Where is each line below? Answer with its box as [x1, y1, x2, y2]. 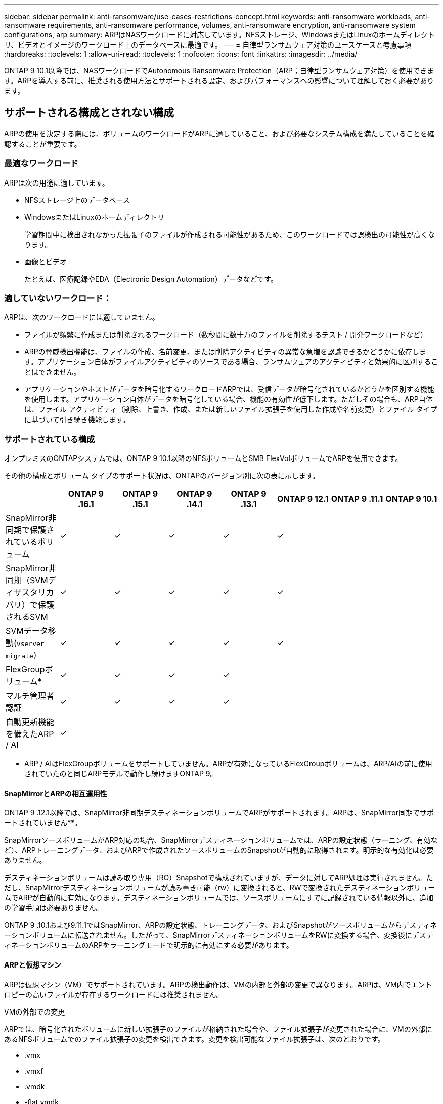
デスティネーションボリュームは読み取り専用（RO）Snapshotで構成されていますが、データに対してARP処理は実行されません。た [4, 873, 433, 882]
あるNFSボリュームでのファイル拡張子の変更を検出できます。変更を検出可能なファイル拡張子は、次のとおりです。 [4, 1034, 385, 1043]
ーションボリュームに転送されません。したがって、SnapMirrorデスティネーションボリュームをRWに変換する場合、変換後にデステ [4, 931, 433, 940]
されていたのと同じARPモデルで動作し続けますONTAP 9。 [24, 769, 217, 778]
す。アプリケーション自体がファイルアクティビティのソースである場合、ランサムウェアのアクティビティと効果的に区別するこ [24, 357, 438, 366]
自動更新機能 [6, 717, 55, 727]
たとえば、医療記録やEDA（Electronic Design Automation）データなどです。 [24, 274, 278, 283]
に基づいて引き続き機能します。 [24, 415, 130, 424]
